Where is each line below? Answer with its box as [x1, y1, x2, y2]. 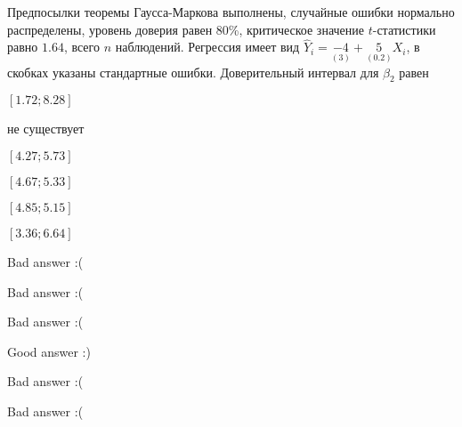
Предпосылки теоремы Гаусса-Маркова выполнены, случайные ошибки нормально [7, 3, 455, 20]
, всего [63, 37, 100, 56]
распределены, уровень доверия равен [7, 20, 213, 38]
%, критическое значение [228, 20, 365, 38]
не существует [7, 119, 85, 138]
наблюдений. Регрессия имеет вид [115, 37, 300, 56]
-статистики [372, 20, 436, 38]
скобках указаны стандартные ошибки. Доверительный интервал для [7, 62, 379, 81]
